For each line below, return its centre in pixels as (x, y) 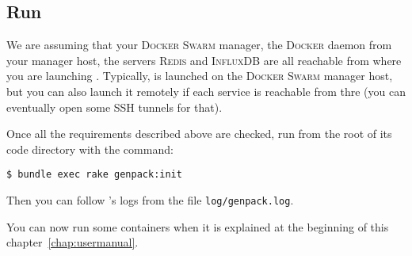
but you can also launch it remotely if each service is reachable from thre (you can (206, 91)
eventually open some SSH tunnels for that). (114, 107)
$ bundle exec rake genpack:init (94, 175)
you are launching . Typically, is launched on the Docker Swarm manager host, (200, 76)
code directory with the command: (90, 149)
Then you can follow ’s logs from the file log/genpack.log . (150, 200)
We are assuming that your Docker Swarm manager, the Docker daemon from (199, 45)
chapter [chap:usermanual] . (72, 242)
